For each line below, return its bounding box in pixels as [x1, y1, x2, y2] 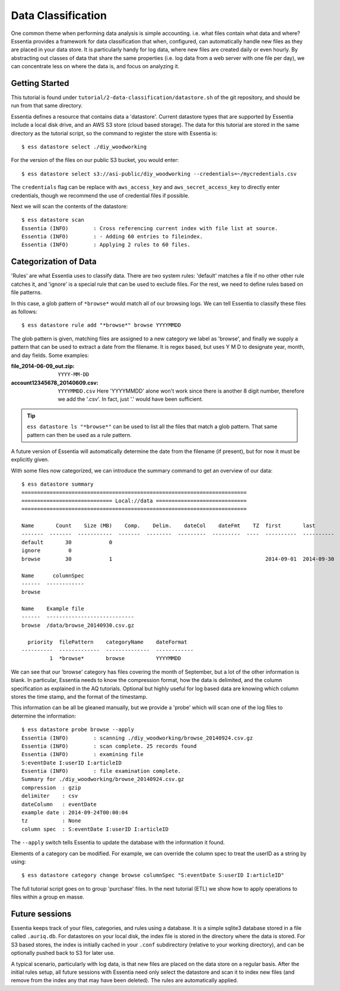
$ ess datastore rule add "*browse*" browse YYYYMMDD [21, 322, 181, 329]
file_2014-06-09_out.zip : [11, 362, 75, 369]
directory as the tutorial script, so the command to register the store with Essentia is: [11, 129, 218, 136]
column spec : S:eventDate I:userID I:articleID [21, 826, 169, 833]
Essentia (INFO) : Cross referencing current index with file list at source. [21, 225, 278, 231]
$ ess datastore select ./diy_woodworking [21, 143, 147, 150]
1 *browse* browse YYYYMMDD [49, 655, 181, 662]
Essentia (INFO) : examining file [21, 751, 144, 758]
